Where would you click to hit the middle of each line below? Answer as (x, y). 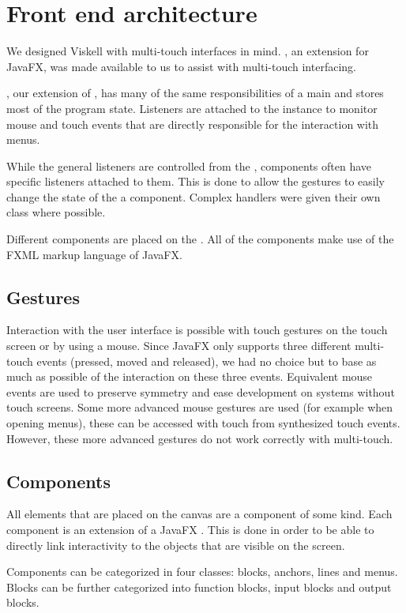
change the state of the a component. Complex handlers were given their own (194, 196)
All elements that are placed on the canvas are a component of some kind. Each (199, 514)
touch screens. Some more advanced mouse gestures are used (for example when (200, 407)
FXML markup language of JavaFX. (94, 254)
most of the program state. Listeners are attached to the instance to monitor (192, 108)
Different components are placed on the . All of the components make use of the (200, 239)
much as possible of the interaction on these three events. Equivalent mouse (190, 376)
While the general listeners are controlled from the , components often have (189, 165)
